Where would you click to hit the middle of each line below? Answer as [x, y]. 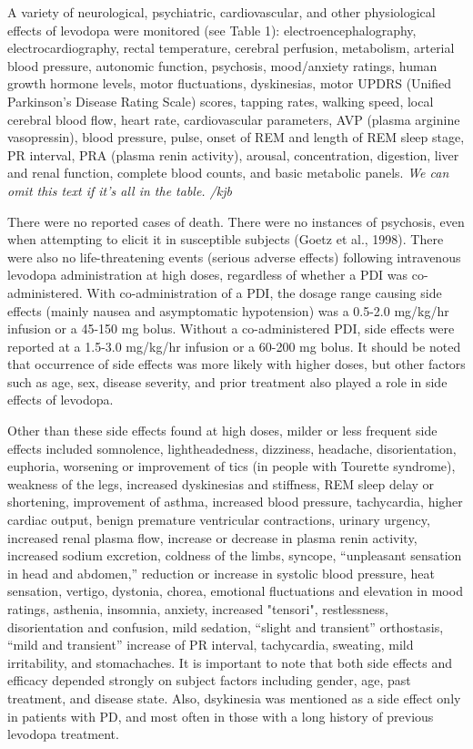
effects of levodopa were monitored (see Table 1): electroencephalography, [212, 30]
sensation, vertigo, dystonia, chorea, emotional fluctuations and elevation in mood [235, 591]
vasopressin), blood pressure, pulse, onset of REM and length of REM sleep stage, [236, 137]
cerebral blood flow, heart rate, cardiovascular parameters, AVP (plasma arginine [234, 119]
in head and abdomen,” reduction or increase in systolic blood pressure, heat [221, 573]
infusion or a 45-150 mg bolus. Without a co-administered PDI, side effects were [231, 328]
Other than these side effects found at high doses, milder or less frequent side [222, 431]
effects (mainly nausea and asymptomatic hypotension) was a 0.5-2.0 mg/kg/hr [228, 310]
